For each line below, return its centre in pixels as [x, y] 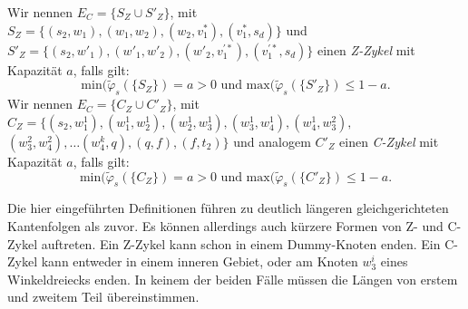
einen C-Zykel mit [389, 141]
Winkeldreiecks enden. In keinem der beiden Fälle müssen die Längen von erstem [233, 279]
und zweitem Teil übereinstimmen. [103, 297]
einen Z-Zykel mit [366, 49]
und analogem [272, 141]
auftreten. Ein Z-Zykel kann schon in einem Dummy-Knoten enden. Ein [241, 243]
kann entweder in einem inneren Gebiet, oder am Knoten [200, 261]
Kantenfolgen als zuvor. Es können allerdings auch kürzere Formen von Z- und [225, 226]
